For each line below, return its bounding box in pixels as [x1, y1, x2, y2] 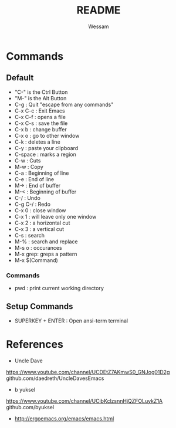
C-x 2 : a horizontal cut [14, 219, 70, 226]
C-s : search [14, 232, 45, 239]
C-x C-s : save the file [14, 120, 68, 127]
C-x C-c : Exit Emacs [14, 107, 66, 114]
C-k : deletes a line [14, 138, 60, 145]
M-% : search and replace [14, 238, 78, 245]
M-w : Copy [14, 163, 44, 170]
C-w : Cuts [14, 157, 41, 164]
